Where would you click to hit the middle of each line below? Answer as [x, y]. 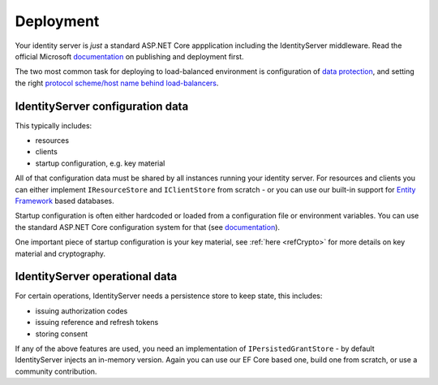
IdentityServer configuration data [102, 106]
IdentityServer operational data [96, 277]
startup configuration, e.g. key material [100, 163]
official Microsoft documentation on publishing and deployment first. [129, 56]
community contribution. [56, 371]
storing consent [62, 334]
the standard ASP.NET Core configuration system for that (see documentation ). [147, 227]
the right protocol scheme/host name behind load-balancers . [117, 83]
